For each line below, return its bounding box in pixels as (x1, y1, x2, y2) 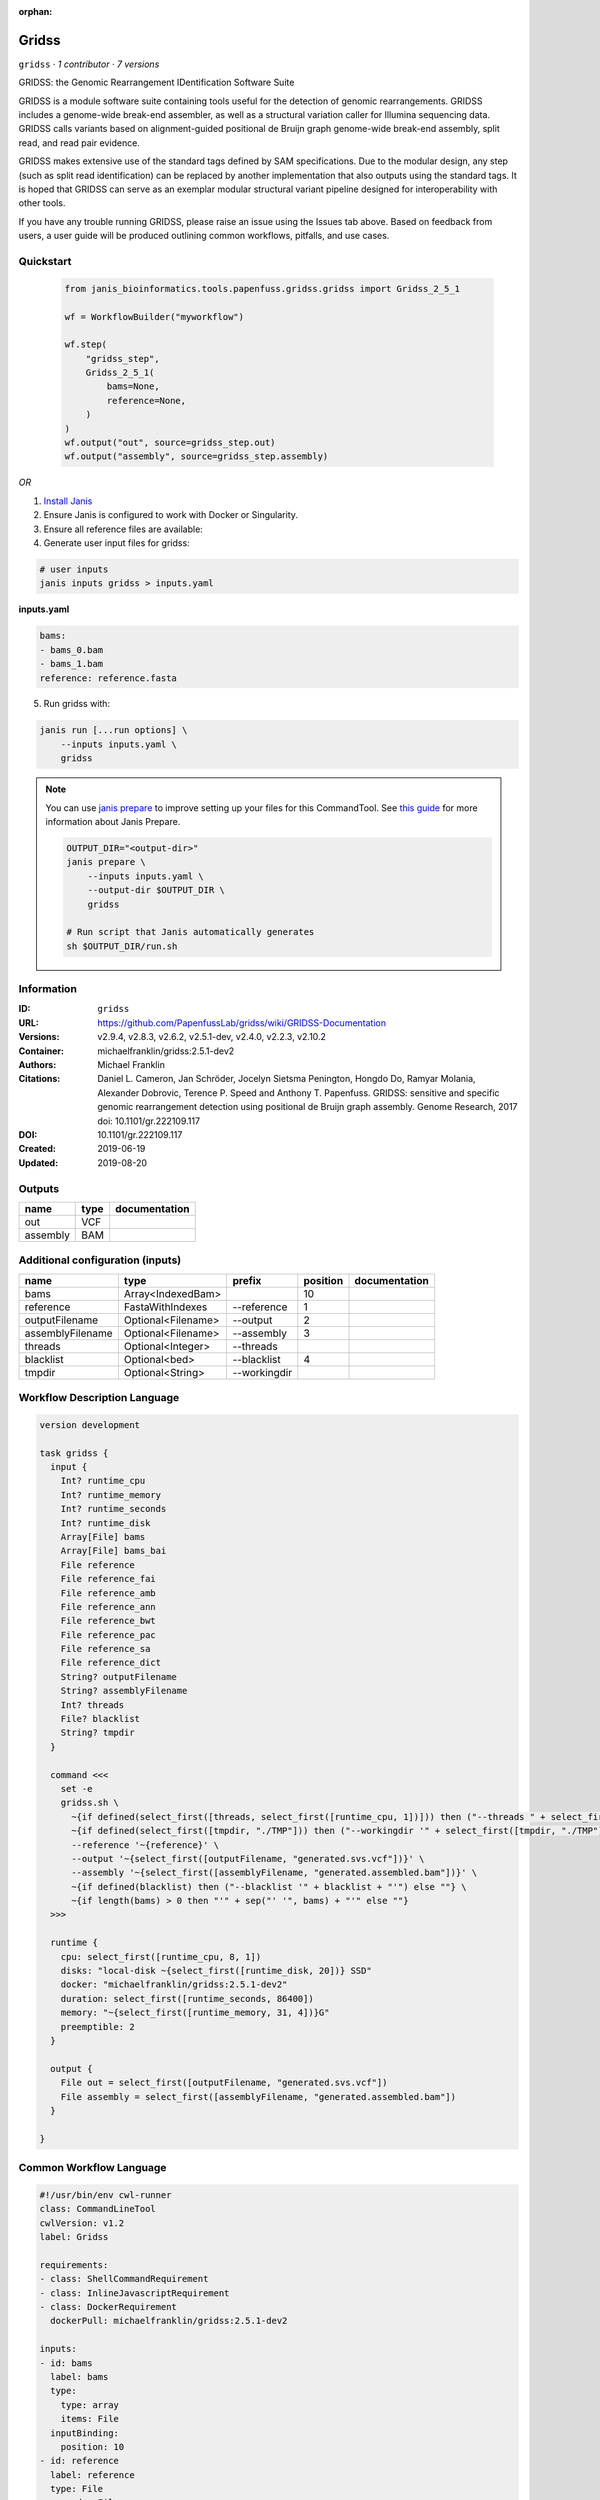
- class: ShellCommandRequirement (39, 2273, 209, 2285)
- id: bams (39, 2357, 93, 2369)
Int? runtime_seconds (60, 1503, 167, 1515)
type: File (50, 2483, 104, 2495)
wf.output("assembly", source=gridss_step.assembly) (64, 451, 329, 462)
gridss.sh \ (60, 1797, 120, 1809)
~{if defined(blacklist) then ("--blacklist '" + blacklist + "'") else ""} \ (71, 1881, 467, 1892)
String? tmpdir (60, 1727, 135, 1739)
